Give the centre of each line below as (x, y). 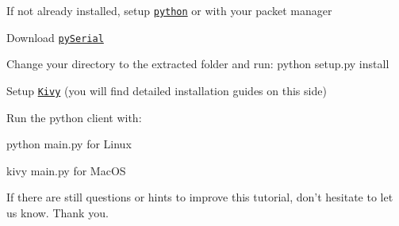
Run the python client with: (74, 117)
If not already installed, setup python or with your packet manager (169, 10)
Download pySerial (55, 37)
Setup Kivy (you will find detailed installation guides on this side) (167, 90)
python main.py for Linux (69, 144)
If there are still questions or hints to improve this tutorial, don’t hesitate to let (200, 197)
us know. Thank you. (58, 212)
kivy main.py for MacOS (66, 170)
